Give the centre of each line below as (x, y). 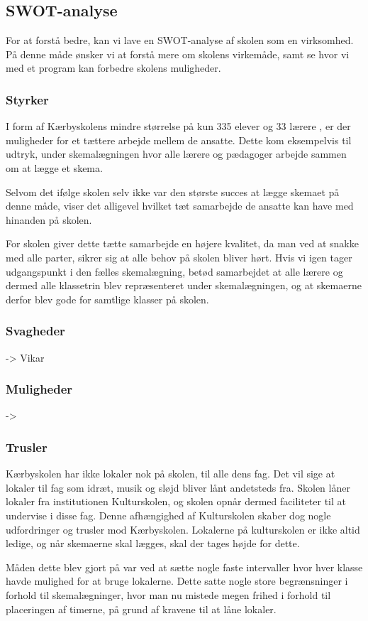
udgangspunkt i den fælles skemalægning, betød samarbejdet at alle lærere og (174, 271)
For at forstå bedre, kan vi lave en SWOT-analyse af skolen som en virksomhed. (180, 40)
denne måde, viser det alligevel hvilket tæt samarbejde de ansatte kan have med (180, 206)
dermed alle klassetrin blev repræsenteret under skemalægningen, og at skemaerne (184, 285)
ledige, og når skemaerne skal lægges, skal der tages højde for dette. (153, 543)
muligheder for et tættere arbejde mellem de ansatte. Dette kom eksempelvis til (179, 140)
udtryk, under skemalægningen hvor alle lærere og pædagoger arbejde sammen (176, 154)
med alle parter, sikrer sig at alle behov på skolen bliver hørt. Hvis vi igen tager (179, 257)
